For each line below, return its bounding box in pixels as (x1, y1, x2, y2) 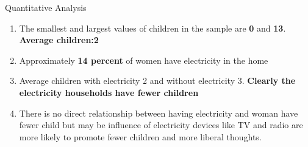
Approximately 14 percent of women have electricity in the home (19, 53, 268, 66)
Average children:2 (19, 33, 99, 46)
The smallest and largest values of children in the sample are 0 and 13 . (19, 21, 286, 34)
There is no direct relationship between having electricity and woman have (19, 106, 298, 119)
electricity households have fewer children (19, 86, 199, 98)
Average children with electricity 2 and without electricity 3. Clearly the (19, 74, 296, 87)
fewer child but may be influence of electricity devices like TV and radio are (19, 118, 303, 131)
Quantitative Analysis (5, 1, 87, 13)
